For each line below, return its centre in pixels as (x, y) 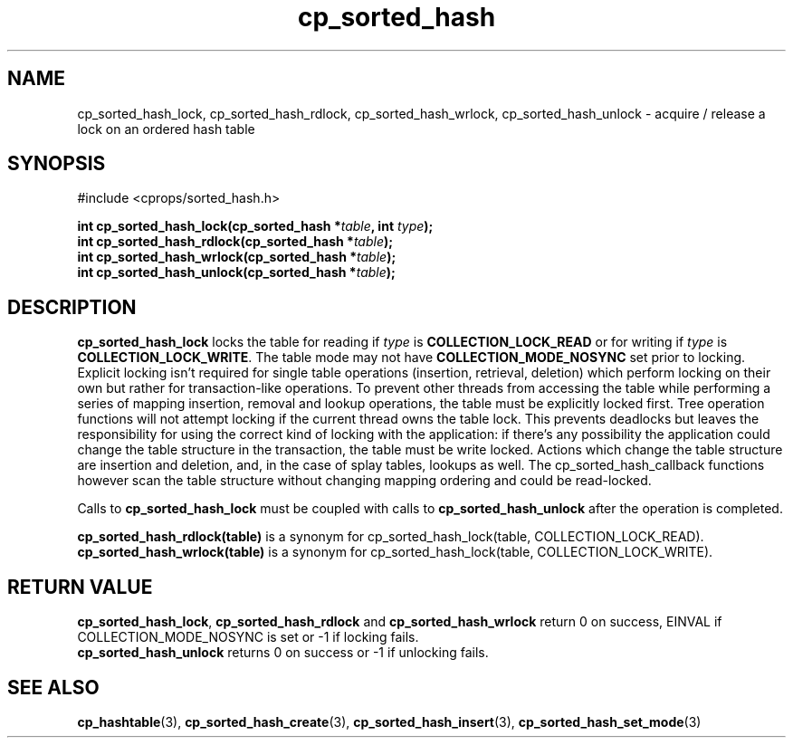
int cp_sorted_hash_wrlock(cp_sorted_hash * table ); (237, 257)
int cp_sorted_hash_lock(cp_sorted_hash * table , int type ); (255, 226)
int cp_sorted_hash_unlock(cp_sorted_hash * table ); (236, 272)
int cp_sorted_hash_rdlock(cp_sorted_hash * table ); (235, 242)
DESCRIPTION (72, 307)
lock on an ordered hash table (166, 129)
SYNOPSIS (57, 164)
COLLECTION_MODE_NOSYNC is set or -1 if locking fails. (248, 637)
